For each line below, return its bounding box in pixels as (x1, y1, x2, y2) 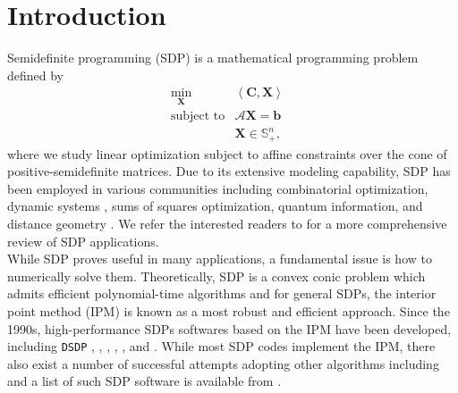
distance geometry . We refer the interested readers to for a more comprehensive (7, 213, 447, 232)
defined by (7, 65, 64, 84)
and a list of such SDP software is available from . (7, 372, 282, 390)
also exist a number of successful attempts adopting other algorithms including (7, 354, 439, 372)
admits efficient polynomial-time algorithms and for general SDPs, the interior (7, 284, 437, 303)
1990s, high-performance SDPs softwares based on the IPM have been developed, (7, 319, 452, 338)
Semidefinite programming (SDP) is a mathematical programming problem (7, 48, 419, 67)
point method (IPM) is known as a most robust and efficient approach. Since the (7, 301, 450, 320)
